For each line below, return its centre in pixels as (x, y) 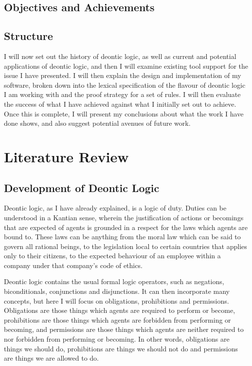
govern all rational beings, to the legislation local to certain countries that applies (126, 246)
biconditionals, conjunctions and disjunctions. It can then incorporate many (117, 291)
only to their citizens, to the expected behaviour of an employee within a (112, 256)
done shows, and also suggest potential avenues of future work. (97, 123)
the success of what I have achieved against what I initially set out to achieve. (120, 104)
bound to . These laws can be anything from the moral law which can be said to (122, 237)
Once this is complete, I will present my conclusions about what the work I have (124, 113)
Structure (28, 36)
